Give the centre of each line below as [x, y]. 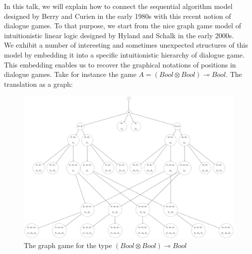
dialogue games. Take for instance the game [70, 74]
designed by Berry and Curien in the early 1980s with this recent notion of [118, 16]
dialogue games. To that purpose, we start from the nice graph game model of [123, 26]
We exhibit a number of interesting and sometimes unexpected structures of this [126, 45]
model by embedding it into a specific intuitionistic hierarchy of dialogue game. [124, 54]
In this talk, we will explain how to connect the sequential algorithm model [118, 6]
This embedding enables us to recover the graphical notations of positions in [120, 64]
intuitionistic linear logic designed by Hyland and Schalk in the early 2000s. [119, 35]
